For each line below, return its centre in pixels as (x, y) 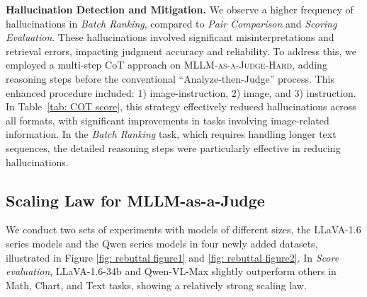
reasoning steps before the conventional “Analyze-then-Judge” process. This (170, 78)
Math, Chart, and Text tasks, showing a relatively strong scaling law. (156, 285)
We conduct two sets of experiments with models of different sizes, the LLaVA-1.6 (183, 229)
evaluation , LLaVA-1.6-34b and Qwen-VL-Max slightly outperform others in (171, 271)
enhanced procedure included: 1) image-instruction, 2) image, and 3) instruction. (181, 92)
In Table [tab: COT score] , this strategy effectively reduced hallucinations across (181, 106)
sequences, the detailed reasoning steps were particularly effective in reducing (173, 147)
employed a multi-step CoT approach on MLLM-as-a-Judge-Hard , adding (166, 65)
